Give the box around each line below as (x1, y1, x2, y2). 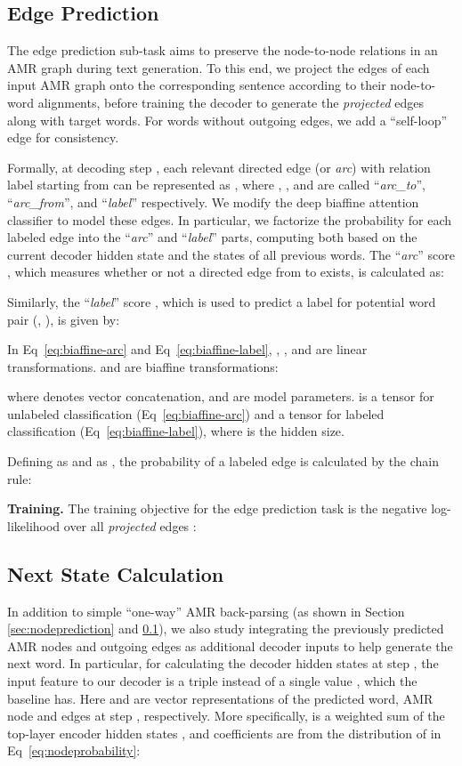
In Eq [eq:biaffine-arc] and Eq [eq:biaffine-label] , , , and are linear (7, 340, 368, 359)
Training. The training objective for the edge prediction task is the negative (7, 499, 427, 518)
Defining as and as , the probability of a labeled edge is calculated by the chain (7, 452, 440, 471)
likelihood (7, 516, 61, 535)
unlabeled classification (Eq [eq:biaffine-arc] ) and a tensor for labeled (7, 404, 385, 423)
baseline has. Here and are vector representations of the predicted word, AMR (7, 689, 434, 707)
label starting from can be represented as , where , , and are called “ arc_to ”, (7, 175, 426, 194)
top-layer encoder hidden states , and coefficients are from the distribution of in (7, 723, 442, 742)
